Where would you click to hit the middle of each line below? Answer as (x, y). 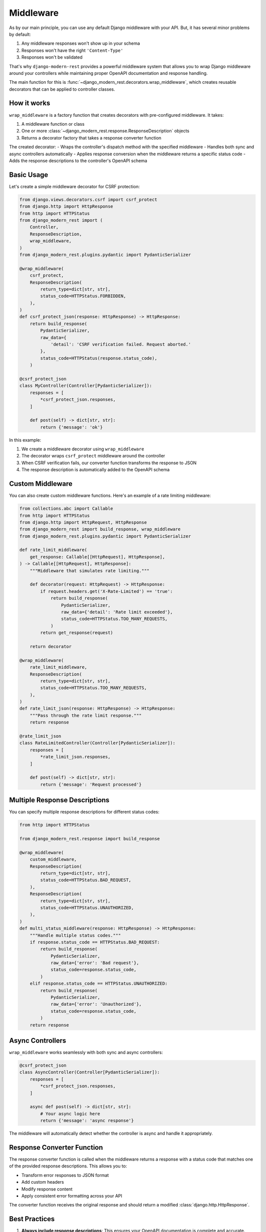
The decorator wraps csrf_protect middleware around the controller (93, 456)
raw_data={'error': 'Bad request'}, (95, 963)
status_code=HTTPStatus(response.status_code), (99, 358)
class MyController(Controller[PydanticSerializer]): (86, 386)
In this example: (25, 440)
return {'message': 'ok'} (71, 427)
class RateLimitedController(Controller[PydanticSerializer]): (98, 743)
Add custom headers (43, 1182)
